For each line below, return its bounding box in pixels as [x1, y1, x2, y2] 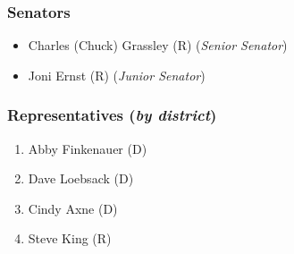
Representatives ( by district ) [7, 104, 217, 126]
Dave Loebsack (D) [28, 169, 134, 188]
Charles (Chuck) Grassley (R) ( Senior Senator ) [28, 36, 288, 55]
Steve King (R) [28, 229, 112, 248]
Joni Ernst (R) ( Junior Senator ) [28, 65, 206, 84]
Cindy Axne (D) [28, 199, 118, 217]
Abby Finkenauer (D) [28, 139, 147, 157]
